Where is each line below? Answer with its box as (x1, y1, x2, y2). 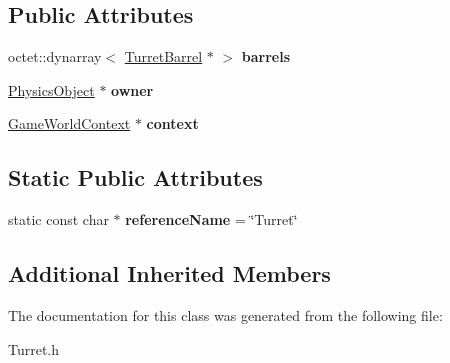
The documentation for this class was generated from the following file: (8, 304, 443, 325)
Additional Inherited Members (8, 258, 331, 289)
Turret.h (8, 338, 60, 359)
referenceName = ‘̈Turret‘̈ (125, 209, 298, 230)
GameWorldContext (8, 113, 131, 134)
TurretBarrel (124, 46, 203, 67)
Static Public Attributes (8, 162, 263, 193)
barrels (241, 46, 291, 67)
